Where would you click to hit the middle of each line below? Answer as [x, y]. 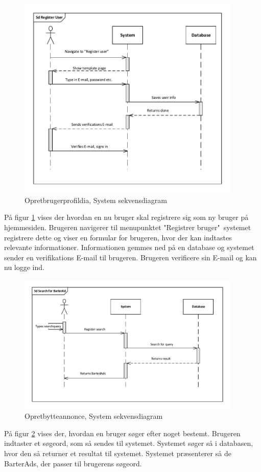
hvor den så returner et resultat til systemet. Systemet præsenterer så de [118, 453]
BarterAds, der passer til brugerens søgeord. [73, 463]
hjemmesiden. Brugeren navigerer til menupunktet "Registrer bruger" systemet [128, 227]
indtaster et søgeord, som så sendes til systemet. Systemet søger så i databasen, [129, 443]
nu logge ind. [24, 267]
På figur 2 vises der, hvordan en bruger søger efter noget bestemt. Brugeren [122, 433]
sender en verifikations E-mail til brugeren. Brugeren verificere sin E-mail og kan [130, 257]
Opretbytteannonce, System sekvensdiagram [94, 416]
